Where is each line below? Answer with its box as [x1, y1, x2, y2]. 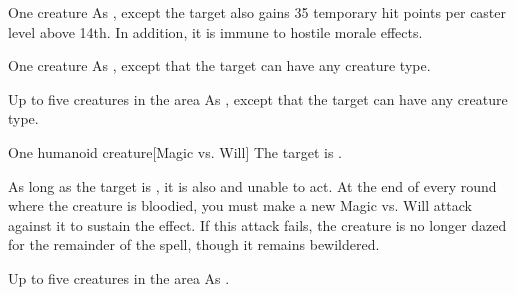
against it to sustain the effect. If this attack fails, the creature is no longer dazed [8, 214, 507, 235]
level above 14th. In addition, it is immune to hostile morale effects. [8, 21, 423, 42]
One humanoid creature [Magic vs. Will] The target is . [8, 141, 342, 162]
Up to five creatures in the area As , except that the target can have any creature [8, 88, 508, 109]
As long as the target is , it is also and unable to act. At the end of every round [8, 175, 497, 196]
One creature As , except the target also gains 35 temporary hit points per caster [8, 2, 507, 22]
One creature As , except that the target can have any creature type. [8, 55, 431, 76]
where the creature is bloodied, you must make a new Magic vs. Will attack [8, 195, 472, 216]
